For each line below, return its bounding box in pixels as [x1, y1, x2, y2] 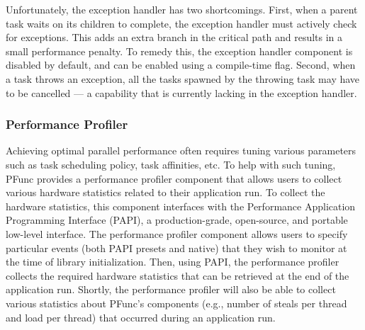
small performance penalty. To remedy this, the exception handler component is [6, 43, 353, 58]
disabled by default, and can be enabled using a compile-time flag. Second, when [6, 57, 356, 72]
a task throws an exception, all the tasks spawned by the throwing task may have [6, 71, 360, 86]
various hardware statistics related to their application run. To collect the [6, 185, 325, 200]
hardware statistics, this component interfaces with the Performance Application [6, 198, 356, 213]
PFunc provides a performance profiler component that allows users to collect [6, 171, 342, 186]
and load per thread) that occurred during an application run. [6, 309, 276, 324]
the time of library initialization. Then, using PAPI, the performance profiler [6, 254, 339, 269]
